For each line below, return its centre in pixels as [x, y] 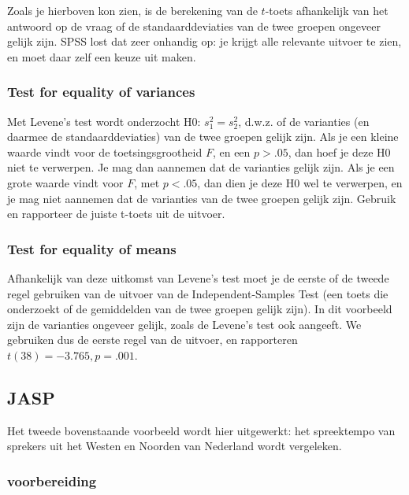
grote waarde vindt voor [65, 182]
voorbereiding [52, 480]
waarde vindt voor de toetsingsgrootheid [105, 151]
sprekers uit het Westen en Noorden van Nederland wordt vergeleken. [175, 446]
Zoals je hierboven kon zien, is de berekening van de [132, 10]
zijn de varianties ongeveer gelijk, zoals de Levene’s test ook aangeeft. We [184, 324]
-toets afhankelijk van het [327, 10]
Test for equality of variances [101, 92]
